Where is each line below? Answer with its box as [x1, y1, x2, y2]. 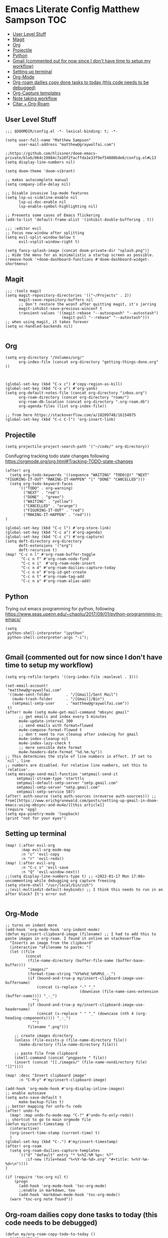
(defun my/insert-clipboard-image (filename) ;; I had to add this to [5, 932, 156, 937]
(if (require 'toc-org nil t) [5, 1175, 69, 1180]
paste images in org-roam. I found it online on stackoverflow [5, 936, 141, 941]
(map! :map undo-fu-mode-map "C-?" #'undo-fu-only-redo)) [10, 1113, 134, 1118]
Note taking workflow [12, 95, 57, 101]
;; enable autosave [5, 1091, 46, 1096]
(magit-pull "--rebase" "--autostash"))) [61, 315, 150, 320]
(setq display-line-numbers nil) [5, 160, 75, 165]
